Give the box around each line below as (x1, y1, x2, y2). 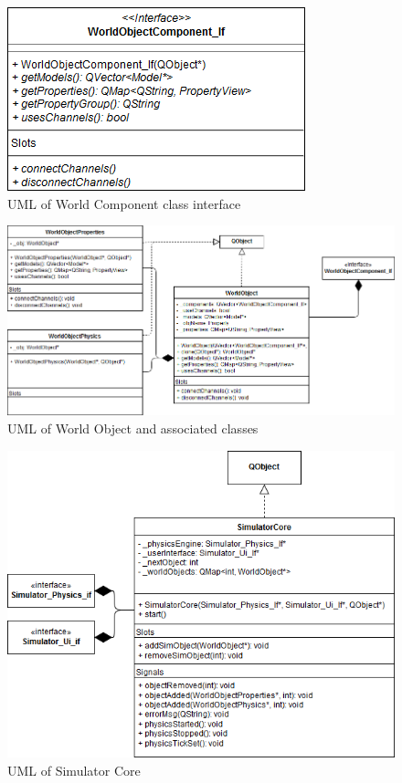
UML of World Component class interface (7, 193, 241, 213)
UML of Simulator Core (7, 760, 141, 779)
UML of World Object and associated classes (7, 419, 259, 438)
